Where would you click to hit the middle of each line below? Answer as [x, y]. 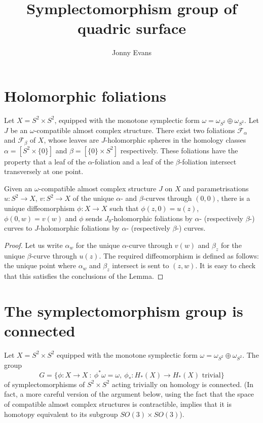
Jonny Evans [132, 52]
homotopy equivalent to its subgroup [61, 414]
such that [124, 208]
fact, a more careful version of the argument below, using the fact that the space [129, 394]
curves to [18, 228]
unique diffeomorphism [40, 208]
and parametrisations [216, 188]
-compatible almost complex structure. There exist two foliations [135, 130]
